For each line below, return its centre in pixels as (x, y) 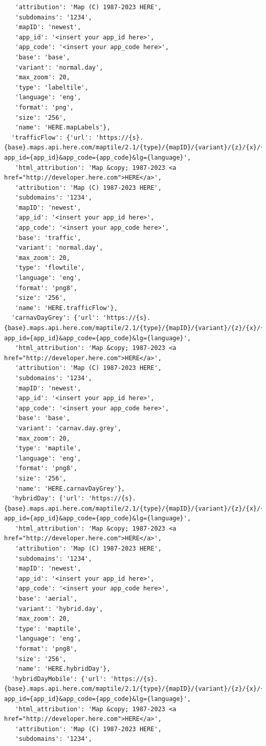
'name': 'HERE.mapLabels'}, (63, 128)
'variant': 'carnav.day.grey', (68, 428)
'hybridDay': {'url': (48, 499)
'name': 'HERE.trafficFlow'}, (66, 308)
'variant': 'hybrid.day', (59, 609)
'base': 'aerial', (46, 599)
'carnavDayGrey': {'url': (56, 318)
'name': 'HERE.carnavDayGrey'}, (70, 488)
